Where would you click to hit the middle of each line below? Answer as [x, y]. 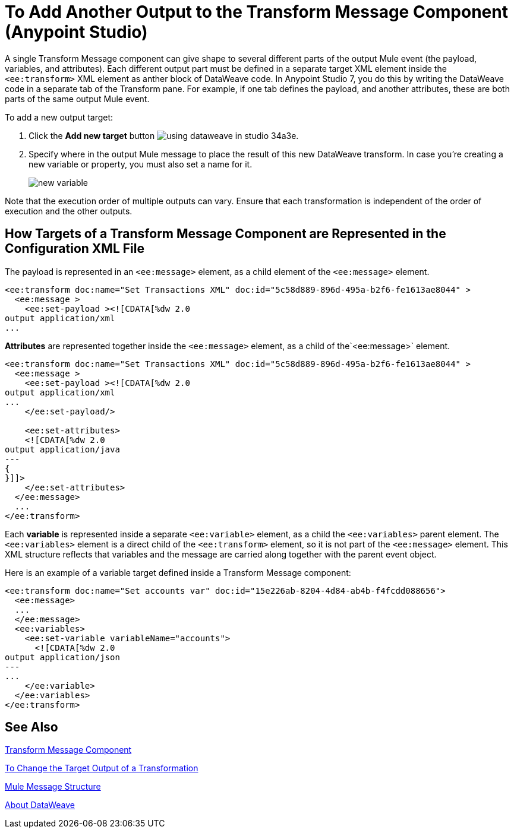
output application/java [62, 449]
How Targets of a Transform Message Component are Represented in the [226, 234]
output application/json [62, 657]
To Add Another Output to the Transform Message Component [256, 12]
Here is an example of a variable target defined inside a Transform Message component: [178, 572]
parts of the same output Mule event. [77, 99]
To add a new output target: [59, 117]
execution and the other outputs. [69, 211]
